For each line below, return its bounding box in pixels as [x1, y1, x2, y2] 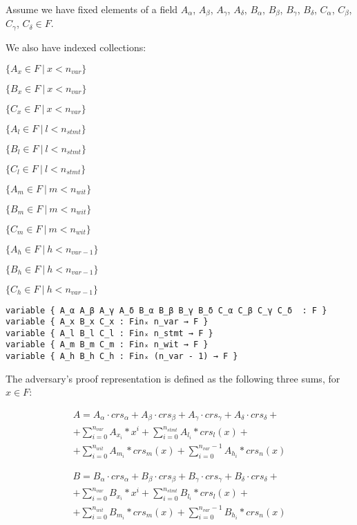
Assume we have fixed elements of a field [6, 2, 178, 16]
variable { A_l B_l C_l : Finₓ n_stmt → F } [6, 328, 213, 338]
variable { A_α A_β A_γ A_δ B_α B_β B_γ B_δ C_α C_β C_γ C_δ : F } [6, 305, 327, 315]
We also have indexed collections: [6, 39, 146, 54]
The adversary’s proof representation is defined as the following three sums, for [6, 371, 340, 385]
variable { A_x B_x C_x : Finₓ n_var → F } [6, 317, 209, 327]
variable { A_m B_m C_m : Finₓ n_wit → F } [6, 340, 209, 350]
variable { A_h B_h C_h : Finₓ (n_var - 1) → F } [6, 351, 238, 362]
